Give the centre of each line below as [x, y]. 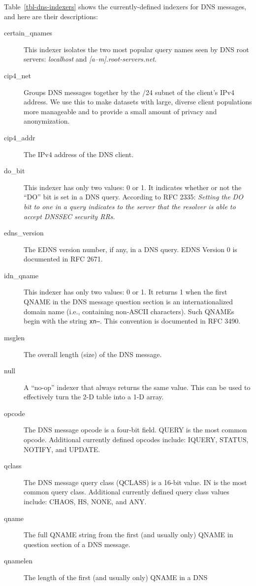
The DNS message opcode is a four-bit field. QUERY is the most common [135, 430]
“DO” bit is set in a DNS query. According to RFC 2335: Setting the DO [133, 197]
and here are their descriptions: [51, 16]
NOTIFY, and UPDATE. [62, 449]
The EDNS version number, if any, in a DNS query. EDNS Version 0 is [130, 249]
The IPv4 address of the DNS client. [79, 154]
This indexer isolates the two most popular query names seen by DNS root [136, 49]
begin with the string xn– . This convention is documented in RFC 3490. [132, 321]
